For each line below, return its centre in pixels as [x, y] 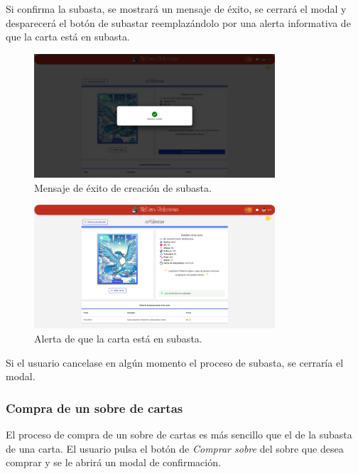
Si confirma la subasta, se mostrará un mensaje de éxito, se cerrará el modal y [176, 9]
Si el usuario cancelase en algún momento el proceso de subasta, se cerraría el [175, 362]
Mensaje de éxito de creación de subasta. [123, 187]
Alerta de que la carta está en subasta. [118, 338]
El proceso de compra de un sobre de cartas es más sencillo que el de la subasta [179, 434]
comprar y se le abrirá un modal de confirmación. [113, 462]
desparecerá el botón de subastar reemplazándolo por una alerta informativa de [178, 22]
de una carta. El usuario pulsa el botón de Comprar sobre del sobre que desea [175, 448]
